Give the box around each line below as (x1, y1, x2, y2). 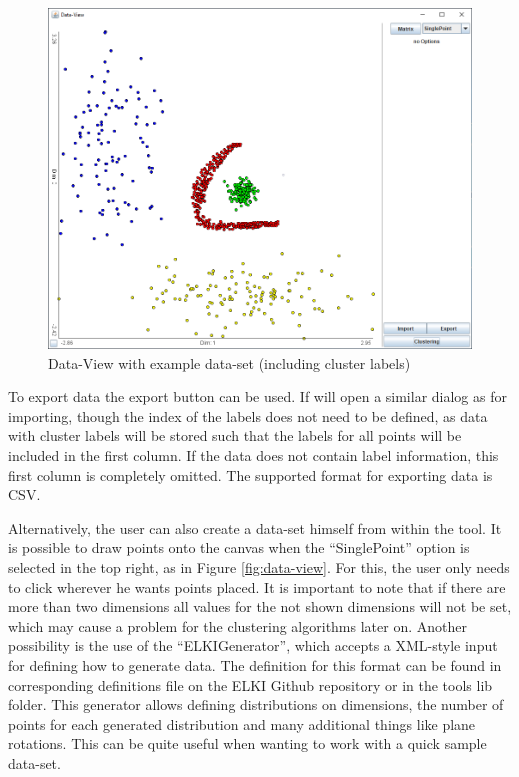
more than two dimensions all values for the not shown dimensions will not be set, (8, 596, 512, 617)
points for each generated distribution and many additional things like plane (8, 713, 476, 734)
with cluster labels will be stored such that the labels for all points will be (8, 425, 462, 446)
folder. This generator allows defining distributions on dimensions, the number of (8, 694, 504, 715)
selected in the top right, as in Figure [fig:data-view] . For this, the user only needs (8, 556, 510, 577)
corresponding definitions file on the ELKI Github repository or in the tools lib (8, 674, 493, 695)
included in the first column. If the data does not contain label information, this (8, 444, 499, 465)
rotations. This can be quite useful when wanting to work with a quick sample (8, 733, 487, 754)
